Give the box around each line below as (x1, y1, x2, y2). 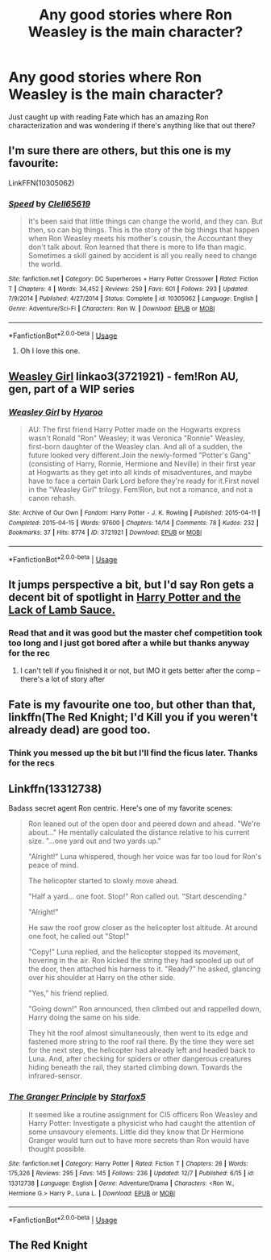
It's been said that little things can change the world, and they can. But (27, 216, 263, 227)
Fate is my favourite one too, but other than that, (8, 698, 256, 711)
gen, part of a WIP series (8, 382, 135, 396)
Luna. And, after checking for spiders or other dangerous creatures (27, 1054, 252, 1064)
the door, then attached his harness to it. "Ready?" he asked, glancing (27, 964, 261, 974)
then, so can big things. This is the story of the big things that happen (27, 225, 260, 235)
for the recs (8, 757, 55, 768)
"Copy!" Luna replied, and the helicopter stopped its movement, (27, 947, 240, 957)
